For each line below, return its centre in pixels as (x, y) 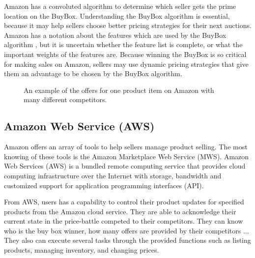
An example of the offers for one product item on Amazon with (119, 90)
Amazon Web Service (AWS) (79, 126)
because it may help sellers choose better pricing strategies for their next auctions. (128, 25)
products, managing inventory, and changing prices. (82, 250)
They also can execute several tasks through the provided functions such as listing (127, 240)
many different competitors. (65, 100)
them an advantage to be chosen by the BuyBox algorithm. (93, 73)
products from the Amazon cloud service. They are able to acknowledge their (120, 211)
